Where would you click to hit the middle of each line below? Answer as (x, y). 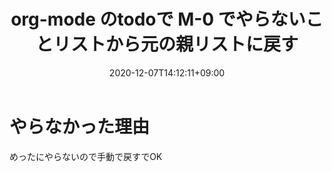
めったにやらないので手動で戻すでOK (86, 156)
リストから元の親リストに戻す (175, 44)
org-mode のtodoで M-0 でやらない (158, 19)
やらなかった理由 (80, 126)
